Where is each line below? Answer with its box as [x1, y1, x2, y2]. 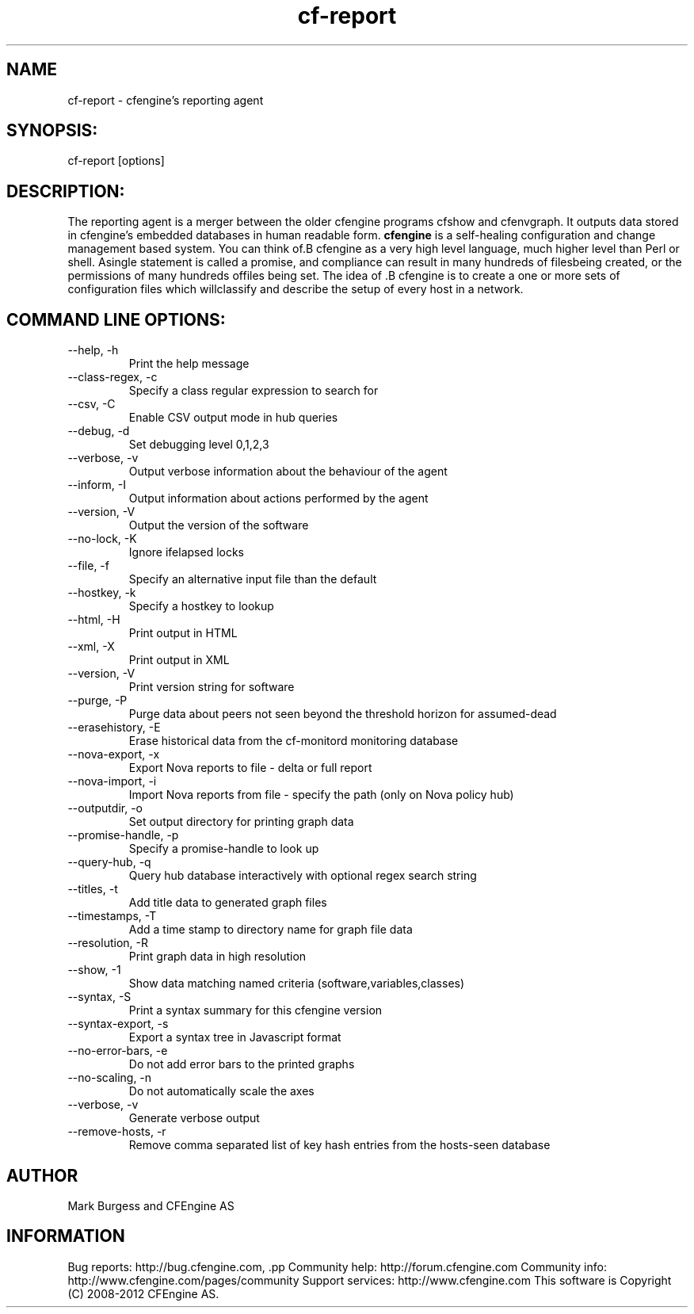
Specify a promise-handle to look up [128, 842, 319, 856]
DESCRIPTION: [6, 181, 125, 201]
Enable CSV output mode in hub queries [128, 411, 338, 425]
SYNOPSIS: [6, 120, 98, 141]
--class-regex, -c [67, 370, 158, 384]
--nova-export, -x [67, 747, 160, 762]
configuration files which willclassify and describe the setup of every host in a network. [67, 282, 524, 296]
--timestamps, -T [67, 909, 157, 923]
